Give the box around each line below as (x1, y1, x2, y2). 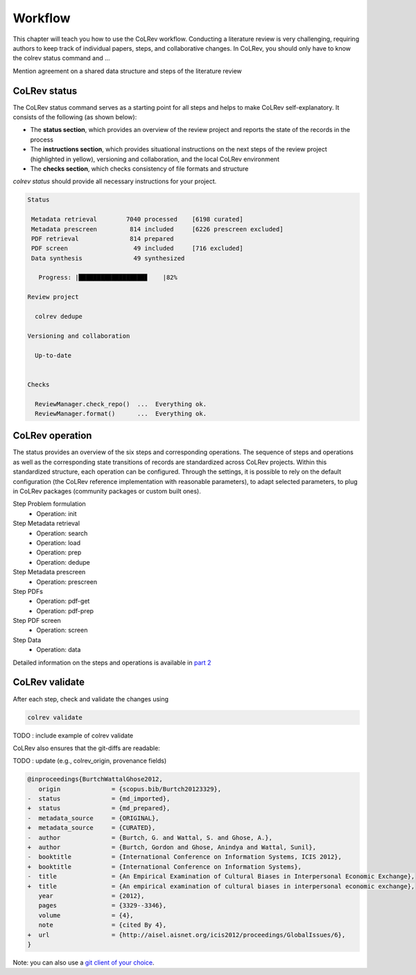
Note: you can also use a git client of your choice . (12, 958, 155, 967)
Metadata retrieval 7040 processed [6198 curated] (31, 215, 243, 224)
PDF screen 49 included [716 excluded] (31, 244, 243, 253)
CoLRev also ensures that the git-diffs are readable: (12, 744, 161, 752)
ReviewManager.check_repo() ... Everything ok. (35, 400, 207, 408)
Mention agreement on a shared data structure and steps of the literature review (12, 67, 242, 75)
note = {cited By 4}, (38, 921, 166, 929)
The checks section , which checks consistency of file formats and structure (30, 164, 249, 173)
